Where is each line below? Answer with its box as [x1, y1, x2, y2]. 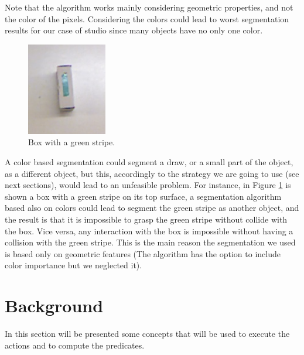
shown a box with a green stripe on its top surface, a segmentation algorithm [5, 190, 282, 202]
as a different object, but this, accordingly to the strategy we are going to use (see [5, 167, 299, 179]
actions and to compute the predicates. [5, 339, 145, 351]
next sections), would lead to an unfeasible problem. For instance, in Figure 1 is [5, 179, 291, 191]
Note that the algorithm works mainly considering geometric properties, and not [5, 1, 293, 13]
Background [5, 293, 104, 318]
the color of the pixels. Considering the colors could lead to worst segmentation [5, 12, 289, 25]
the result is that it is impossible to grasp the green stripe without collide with [5, 213, 288, 225]
